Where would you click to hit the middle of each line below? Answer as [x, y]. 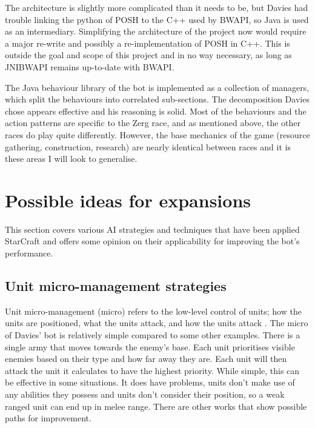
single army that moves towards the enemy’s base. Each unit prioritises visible [150, 346]
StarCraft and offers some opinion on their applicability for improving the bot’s [152, 241]
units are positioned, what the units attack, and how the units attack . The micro [157, 323]
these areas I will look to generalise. [71, 159]
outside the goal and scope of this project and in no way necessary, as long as [148, 55]
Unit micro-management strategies [116, 286]
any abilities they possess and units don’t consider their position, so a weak [145, 394]
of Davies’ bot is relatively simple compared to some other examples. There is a [153, 335]
